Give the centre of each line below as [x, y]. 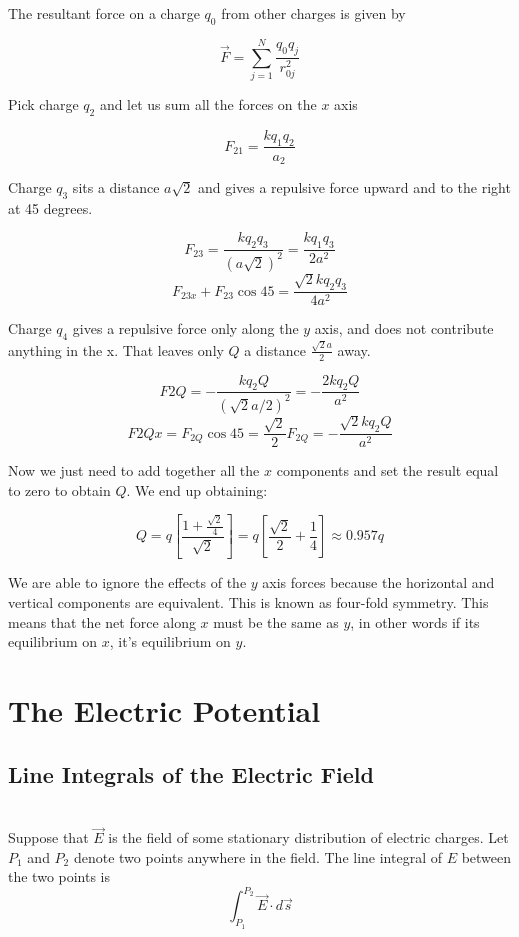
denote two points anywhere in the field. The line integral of [257, 856]
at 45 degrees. [50, 207]
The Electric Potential [164, 709]
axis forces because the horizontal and [378, 582]
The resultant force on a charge [104, 13]
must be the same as [276, 621]
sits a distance [116, 187]
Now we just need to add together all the [134, 470]
